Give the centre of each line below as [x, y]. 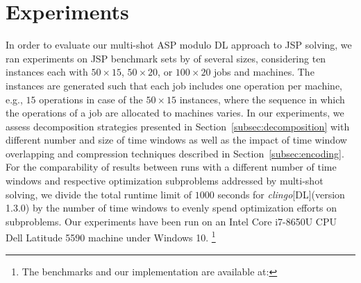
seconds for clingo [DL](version [281, 194]
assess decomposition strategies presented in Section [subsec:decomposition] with [178, 126]
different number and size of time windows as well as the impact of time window [176, 140]
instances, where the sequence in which [262, 99]
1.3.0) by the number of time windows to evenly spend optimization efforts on [171, 208]
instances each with [47, 72]
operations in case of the [91, 99]
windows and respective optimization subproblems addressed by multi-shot [165, 181]
